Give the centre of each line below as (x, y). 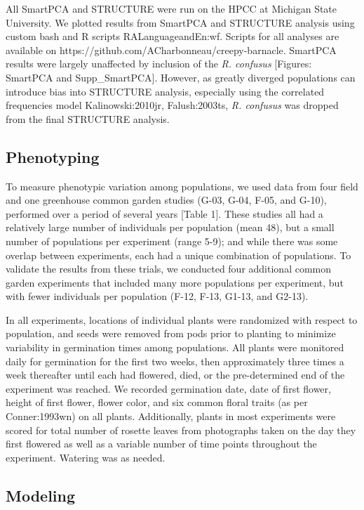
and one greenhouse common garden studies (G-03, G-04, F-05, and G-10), (166, 200)
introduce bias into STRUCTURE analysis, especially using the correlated (165, 91)
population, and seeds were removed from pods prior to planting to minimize (171, 333)
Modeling (41, 495)
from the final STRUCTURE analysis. (88, 118)
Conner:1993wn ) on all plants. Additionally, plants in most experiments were (171, 416)
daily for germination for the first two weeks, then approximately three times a (175, 361)
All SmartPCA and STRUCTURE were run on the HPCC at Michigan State (171, 8)
